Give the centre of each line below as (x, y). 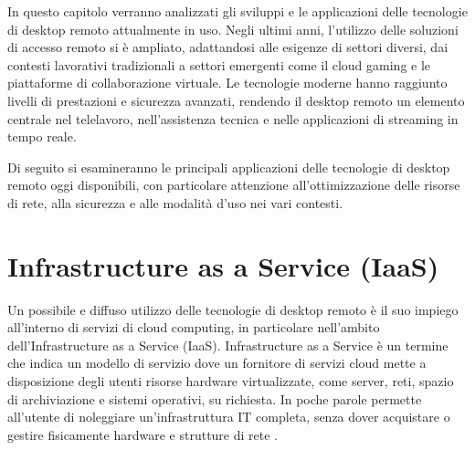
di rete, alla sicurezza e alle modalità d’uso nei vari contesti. (175, 202)
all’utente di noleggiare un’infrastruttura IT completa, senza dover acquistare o (229, 417)
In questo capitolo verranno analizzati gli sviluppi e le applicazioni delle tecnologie (237, 11)
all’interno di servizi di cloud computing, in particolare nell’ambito (194, 327)
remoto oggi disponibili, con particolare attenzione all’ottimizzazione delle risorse (234, 185)
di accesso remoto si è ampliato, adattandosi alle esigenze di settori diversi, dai (228, 47)
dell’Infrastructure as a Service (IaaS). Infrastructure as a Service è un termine (228, 345)
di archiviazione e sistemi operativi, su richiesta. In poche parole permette (215, 398)
